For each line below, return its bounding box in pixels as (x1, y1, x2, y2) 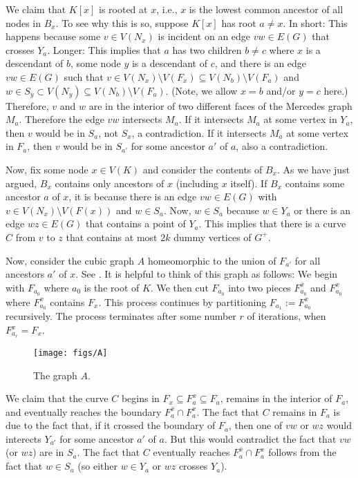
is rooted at (99, 2, 148, 16)
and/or (266, 83, 296, 97)
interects (6, 431, 41, 446)
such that (64, 69, 104, 84)
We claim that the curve (6, 391, 109, 405)
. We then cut (150, 280, 209, 294)
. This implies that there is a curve (198, 216, 346, 231)
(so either (77, 459, 117, 473)
